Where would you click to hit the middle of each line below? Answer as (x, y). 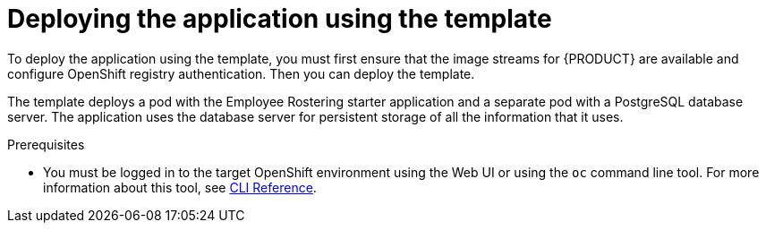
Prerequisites (46, 144)
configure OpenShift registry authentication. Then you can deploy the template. (241, 73)
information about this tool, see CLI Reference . (180, 187)
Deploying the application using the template (280, 19)
